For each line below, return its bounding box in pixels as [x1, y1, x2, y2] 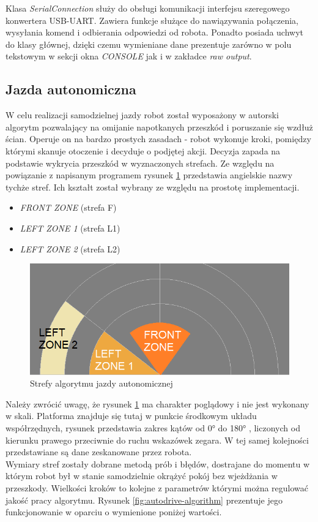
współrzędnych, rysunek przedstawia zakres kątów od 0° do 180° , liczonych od [6, 421, 300, 434]
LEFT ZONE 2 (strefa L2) [20, 242, 120, 255]
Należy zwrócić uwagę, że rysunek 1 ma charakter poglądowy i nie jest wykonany [6, 397, 309, 410]
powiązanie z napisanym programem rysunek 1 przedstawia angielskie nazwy [6, 168, 293, 181]
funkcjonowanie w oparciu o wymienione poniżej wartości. [6, 505, 222, 518]
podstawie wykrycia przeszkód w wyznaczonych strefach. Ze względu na [6, 156, 275, 169]
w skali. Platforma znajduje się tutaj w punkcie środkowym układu [6, 409, 257, 422]
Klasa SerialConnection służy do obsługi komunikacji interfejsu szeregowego [6, 2, 290, 14]
